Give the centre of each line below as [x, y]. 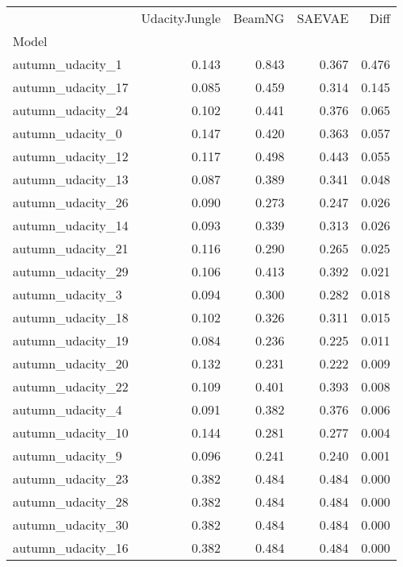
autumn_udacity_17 [71, 87]
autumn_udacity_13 [71, 179]
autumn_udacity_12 [71, 156]
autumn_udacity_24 [71, 110]
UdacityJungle [181, 18]
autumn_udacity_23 [71, 478]
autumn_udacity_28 [71, 501]
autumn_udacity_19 [71, 340]
